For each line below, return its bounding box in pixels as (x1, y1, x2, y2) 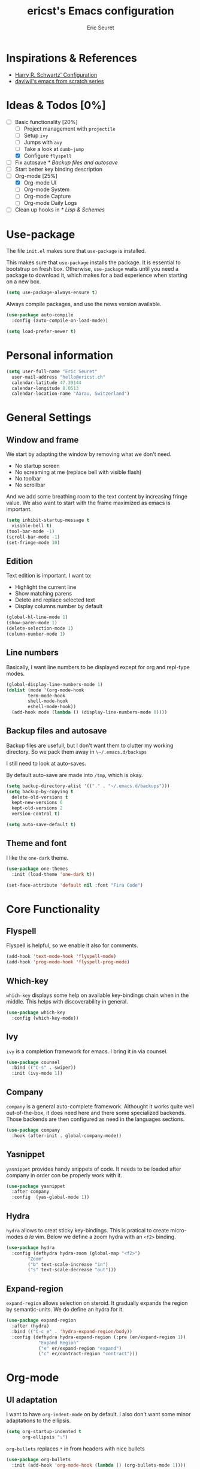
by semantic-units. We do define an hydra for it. (6, 1306, 124, 1313)
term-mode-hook (28, 693, 66, 699)
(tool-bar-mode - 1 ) (6, 528, 55, 534)
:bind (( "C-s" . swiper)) (11, 1065, 77, 1071)
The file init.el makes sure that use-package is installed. (6, 247, 147, 255)
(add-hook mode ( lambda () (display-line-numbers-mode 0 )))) (11, 709, 168, 715)
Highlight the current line (14, 584, 77, 591)
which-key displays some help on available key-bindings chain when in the (6, 992, 189, 999)
